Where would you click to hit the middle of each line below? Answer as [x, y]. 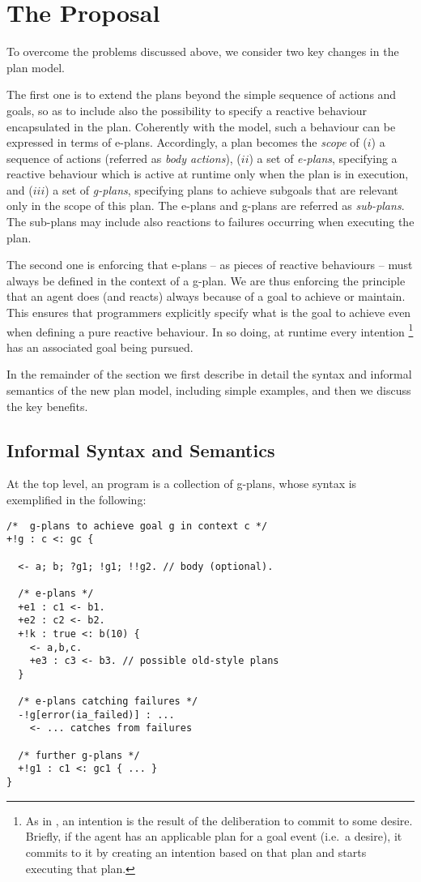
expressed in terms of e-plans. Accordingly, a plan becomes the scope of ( [187, 142]
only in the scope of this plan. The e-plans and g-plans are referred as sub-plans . [206, 206]
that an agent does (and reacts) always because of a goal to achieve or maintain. [206, 296]
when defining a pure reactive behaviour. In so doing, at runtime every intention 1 [210, 330]
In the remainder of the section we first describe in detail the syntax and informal [209, 374]
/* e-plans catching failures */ [108, 702]
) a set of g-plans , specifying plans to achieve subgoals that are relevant [221, 189]
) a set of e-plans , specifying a [323, 158]
